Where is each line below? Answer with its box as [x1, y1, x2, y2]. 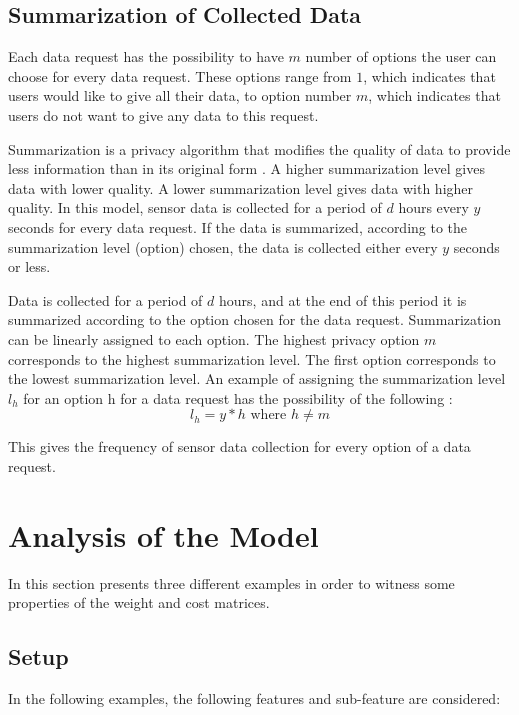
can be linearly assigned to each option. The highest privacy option [8, 328, 420, 349]
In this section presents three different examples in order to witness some [8, 572, 455, 593]
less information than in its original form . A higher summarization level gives [8, 158, 485, 179]
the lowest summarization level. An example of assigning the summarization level [8, 368, 506, 389]
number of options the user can [305, 46, 497, 67]
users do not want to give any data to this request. [8, 104, 319, 125]
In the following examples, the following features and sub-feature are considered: [8, 688, 501, 708]
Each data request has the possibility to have [8, 46, 284, 67]
